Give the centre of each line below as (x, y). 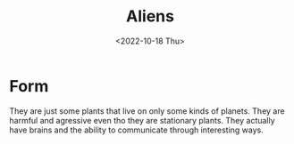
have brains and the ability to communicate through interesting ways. (136, 130)
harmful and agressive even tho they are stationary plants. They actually (142, 120)
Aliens (150, 16)
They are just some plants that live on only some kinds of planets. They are (147, 111)
